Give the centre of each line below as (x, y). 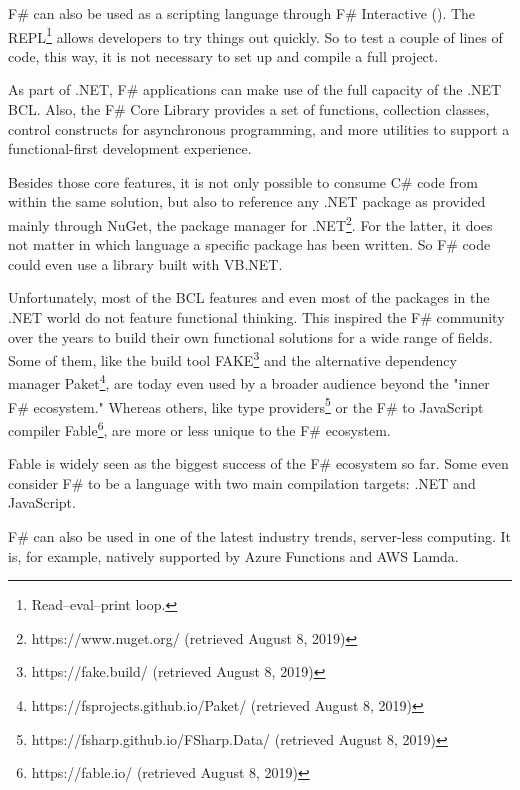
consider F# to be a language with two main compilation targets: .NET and (242, 482)
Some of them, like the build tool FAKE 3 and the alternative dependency (232, 358)
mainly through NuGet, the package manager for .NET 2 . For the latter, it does (250, 223)
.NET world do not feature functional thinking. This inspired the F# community (256, 317)
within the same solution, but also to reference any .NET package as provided (247, 201)
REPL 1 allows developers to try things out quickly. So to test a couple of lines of (255, 35)
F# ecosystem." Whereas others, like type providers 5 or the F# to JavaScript (246, 405)
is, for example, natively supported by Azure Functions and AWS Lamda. (233, 555)
